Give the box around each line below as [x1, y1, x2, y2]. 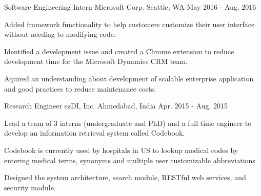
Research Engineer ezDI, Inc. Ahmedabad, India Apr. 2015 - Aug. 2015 [4, 100, 228, 111]
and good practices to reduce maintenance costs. [4, 83, 156, 94]
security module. [4, 182, 56, 192]
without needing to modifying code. [4, 29, 116, 39]
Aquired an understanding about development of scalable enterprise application [4, 73, 254, 83]
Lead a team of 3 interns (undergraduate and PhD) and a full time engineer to [4, 117, 252, 128]
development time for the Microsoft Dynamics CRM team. [4, 56, 188, 67]
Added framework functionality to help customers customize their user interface [4, 18, 255, 29]
